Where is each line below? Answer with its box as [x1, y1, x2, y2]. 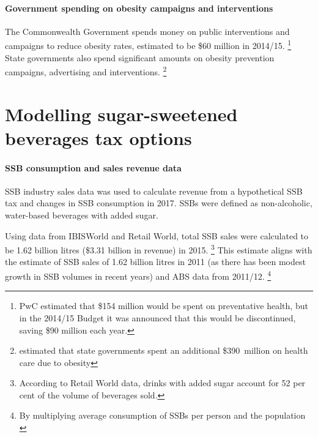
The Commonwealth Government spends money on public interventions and [5, 24, 290, 37]
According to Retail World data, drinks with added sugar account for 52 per [19, 376, 306, 389]
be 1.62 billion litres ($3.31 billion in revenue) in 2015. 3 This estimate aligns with [5, 242, 312, 256]
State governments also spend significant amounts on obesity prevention [5, 51, 275, 64]
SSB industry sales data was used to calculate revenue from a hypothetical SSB [5, 184, 303, 197]
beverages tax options [5, 125, 192, 150]
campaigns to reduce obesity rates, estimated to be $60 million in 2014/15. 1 [5, 37, 292, 52]
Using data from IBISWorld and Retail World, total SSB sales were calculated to [5, 229, 309, 242]
